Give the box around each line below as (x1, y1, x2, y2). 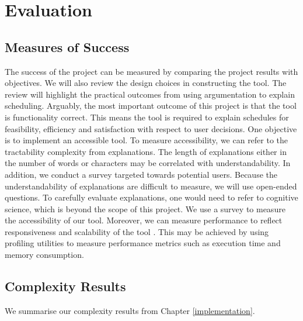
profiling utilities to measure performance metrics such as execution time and (5, 237, 281, 249)
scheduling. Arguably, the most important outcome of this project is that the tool (5, 99, 297, 112)
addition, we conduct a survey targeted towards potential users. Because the (5, 168, 277, 180)
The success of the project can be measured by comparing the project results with (5, 65, 298, 77)
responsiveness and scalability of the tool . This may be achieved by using (5, 225, 269, 237)
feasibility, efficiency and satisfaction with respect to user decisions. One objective (5, 122, 297, 134)
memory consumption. (5, 248, 84, 261)
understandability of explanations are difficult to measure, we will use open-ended (5, 180, 297, 192)
